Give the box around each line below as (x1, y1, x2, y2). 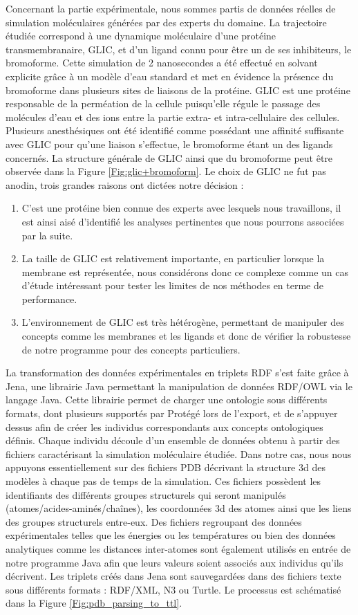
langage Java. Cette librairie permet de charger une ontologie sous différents (6, 392, 328, 407)
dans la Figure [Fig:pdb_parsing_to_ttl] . (6, 596, 182, 610)
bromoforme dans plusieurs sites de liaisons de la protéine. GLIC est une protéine (6, 82, 350, 97)
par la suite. (21, 228, 73, 242)
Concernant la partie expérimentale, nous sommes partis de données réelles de (6, 1, 336, 15)
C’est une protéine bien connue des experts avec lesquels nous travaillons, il (21, 201, 341, 215)
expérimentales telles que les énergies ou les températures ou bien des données (6, 528, 336, 542)
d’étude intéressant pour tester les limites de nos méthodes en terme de (21, 278, 323, 293)
